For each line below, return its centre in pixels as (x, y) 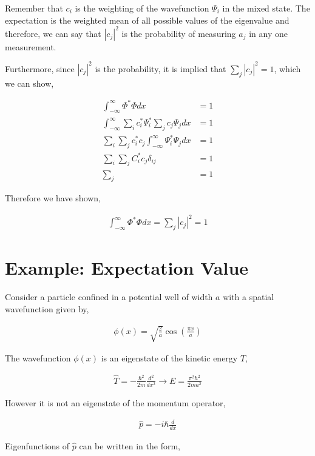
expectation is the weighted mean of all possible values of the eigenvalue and (147, 20)
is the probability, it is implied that (161, 68)
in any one (268, 33)
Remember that (34, 8)
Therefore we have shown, (53, 198)
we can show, (29, 83)
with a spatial (249, 297)
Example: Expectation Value (127, 268)
